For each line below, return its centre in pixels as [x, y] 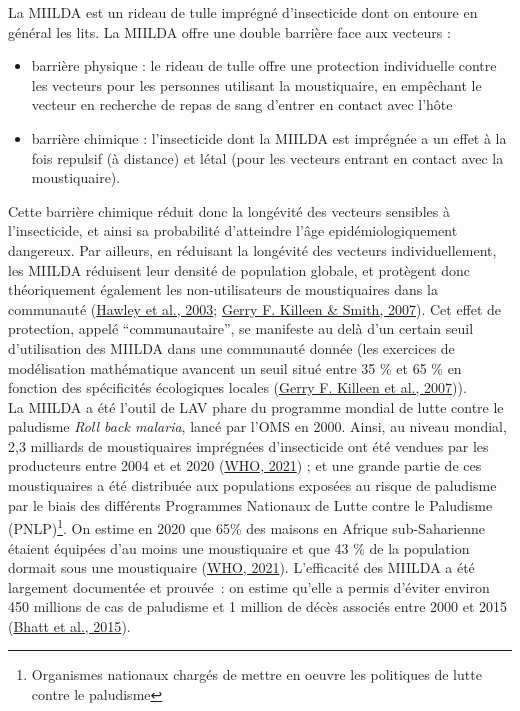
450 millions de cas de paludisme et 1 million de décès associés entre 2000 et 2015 [258, 606]
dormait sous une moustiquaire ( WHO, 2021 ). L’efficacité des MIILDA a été [241, 567]
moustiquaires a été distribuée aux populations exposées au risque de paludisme [252, 485]
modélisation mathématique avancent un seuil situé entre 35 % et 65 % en [235, 367]
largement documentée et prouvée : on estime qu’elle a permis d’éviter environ [249, 586]
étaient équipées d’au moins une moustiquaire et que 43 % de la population [239, 547]
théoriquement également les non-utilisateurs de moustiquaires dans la [223, 289]
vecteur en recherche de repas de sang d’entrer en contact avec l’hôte [242, 104]
